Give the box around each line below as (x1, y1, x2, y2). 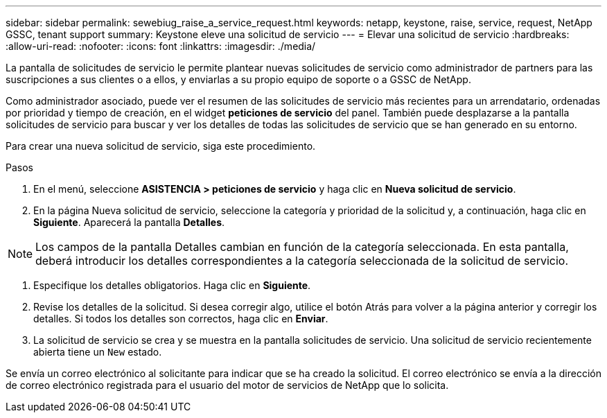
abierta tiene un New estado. (33, 346, 162, 358)
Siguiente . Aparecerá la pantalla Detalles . (33, 216, 225, 228)
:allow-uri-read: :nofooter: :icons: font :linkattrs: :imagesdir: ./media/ (6, 40, 316, 52)
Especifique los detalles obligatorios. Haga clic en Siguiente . (33, 279, 311, 291)
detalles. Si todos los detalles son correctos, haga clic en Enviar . (33, 313, 328, 324)
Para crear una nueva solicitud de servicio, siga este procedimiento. (6, 140, 316, 152)
